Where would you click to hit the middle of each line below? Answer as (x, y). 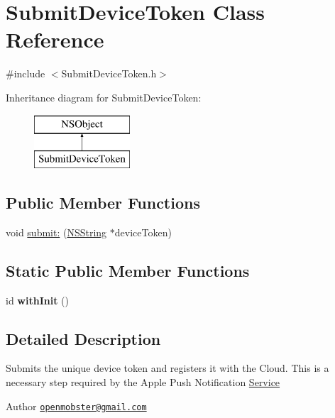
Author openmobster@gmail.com (76, 406)
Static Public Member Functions (128, 270)
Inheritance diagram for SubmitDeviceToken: (104, 97)
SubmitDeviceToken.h (109, 73)
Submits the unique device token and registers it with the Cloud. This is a (167, 368)
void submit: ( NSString (56, 232)
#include (26, 73)
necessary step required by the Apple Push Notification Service (143, 382)
